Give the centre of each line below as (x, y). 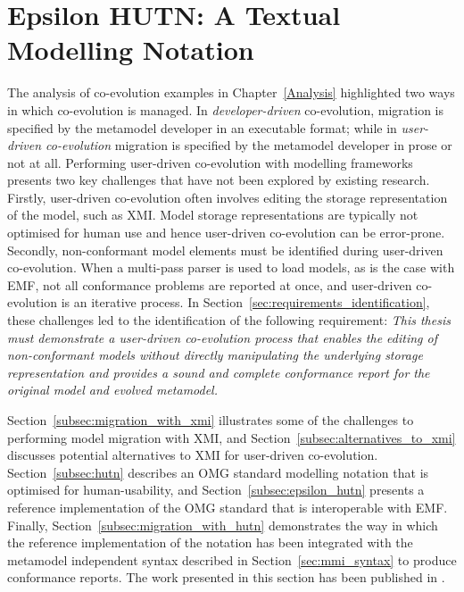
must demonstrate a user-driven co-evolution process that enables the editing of (222, 337)
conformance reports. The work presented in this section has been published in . (226, 577)
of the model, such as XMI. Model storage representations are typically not (213, 215)
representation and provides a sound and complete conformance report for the (219, 372)
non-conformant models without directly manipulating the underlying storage (215, 355)
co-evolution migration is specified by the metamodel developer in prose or (249, 145)
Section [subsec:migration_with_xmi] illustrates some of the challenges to (211, 420)
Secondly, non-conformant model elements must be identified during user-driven (225, 250)
